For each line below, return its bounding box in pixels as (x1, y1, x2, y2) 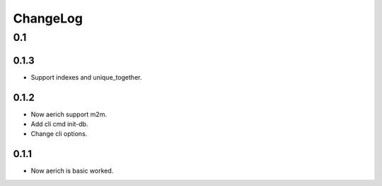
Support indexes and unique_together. (30, 73, 142, 81)
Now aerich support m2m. (30, 110, 108, 118)
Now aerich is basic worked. (30, 166, 114, 175)
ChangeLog (13, 11, 83, 26)
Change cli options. (30, 130, 88, 138)
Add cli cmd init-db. (30, 120, 88, 128)
